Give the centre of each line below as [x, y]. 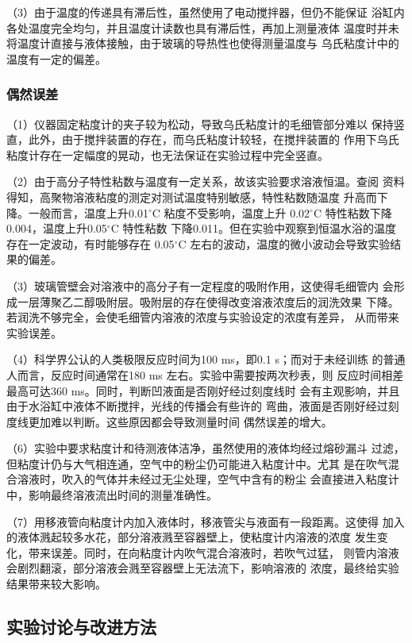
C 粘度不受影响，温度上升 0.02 [231, 212]
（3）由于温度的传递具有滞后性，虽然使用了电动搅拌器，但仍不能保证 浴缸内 [206, 12]
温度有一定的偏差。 [56, 58]
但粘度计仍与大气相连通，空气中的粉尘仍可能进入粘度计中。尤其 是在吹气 [197, 463]
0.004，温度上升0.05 [57, 228]
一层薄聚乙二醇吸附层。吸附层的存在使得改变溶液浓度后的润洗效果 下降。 [208, 301]
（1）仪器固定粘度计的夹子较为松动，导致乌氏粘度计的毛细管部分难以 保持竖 [206, 123]
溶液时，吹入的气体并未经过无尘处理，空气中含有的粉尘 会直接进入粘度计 [208, 479]
